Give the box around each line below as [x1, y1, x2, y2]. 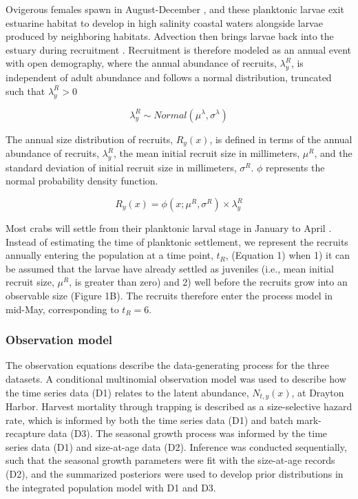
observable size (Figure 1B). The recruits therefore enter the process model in [6, 288, 333, 302]
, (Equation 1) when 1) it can [225, 248, 350, 262]
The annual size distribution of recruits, [6, 131, 173, 146]
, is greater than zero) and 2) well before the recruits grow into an [69, 275, 348, 289]
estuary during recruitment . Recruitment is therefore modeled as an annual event [6, 42, 351, 56]
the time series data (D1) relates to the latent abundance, [6, 385, 249, 399]
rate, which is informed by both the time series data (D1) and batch [6, 412, 293, 427]
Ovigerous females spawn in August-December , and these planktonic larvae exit [6, 2, 344, 16]
